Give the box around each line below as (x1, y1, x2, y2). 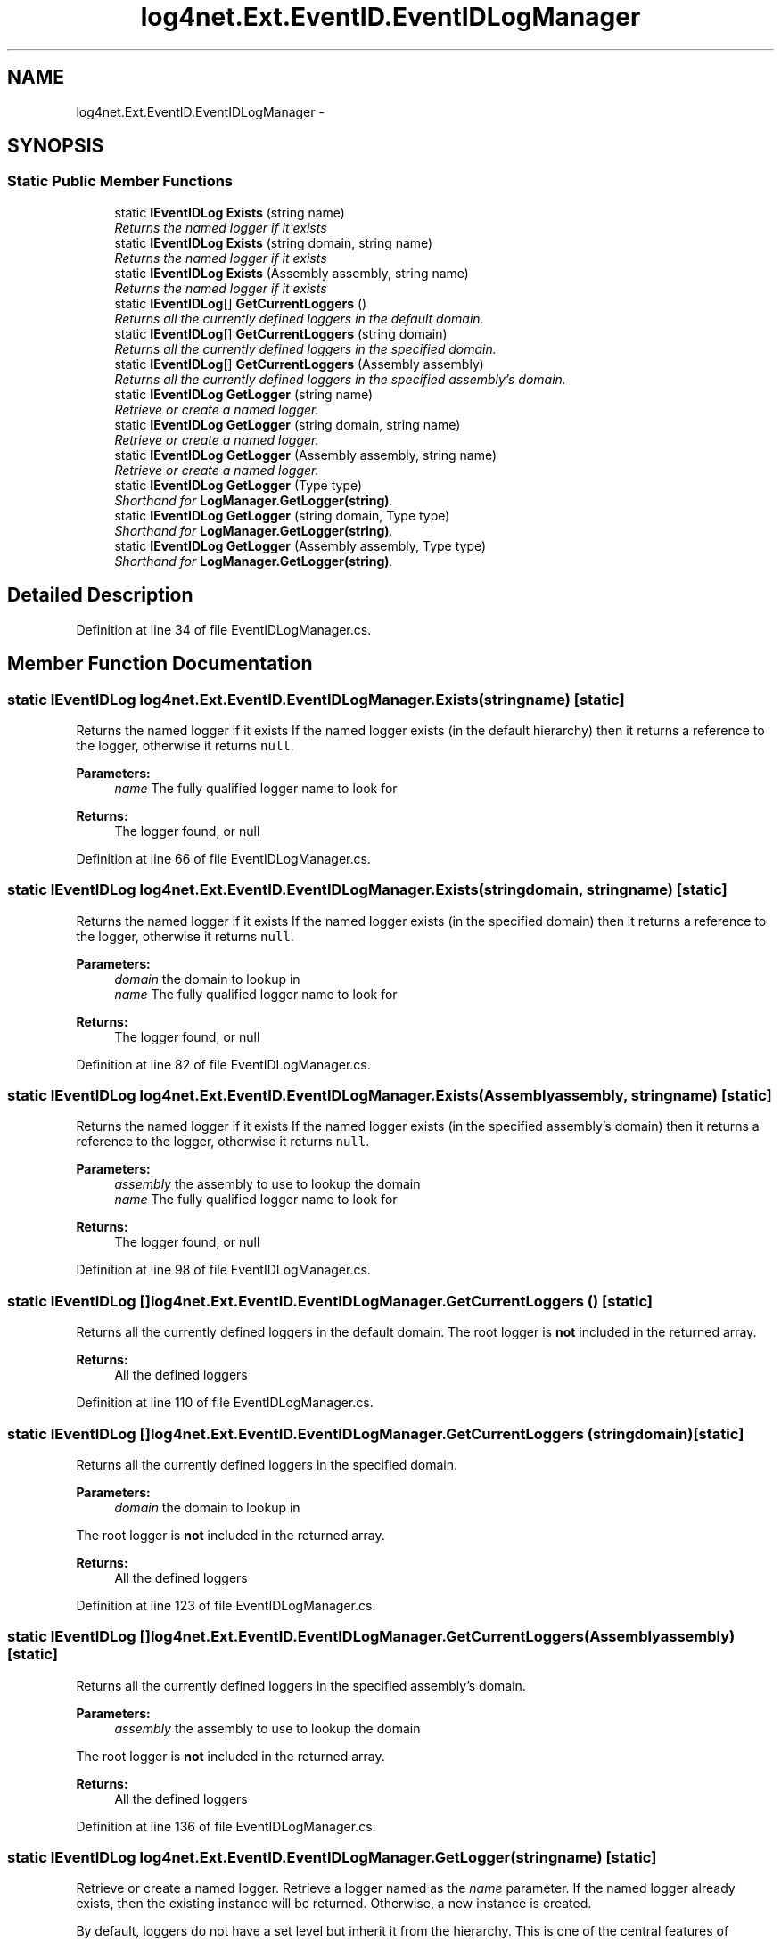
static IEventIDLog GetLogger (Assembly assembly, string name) (114, 446, 497, 463)
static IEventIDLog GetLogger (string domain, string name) (114, 416, 461, 432)
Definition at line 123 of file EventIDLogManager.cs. (76, 1597, 376, 1613)
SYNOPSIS (7, 135, 104, 158)
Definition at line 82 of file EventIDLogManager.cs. (76, 1056, 371, 1072)
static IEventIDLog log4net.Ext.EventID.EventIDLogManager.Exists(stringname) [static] (7, 690, 625, 708)
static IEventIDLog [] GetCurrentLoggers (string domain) (114, 325, 448, 341)
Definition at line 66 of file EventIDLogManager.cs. (76, 850, 371, 866)
